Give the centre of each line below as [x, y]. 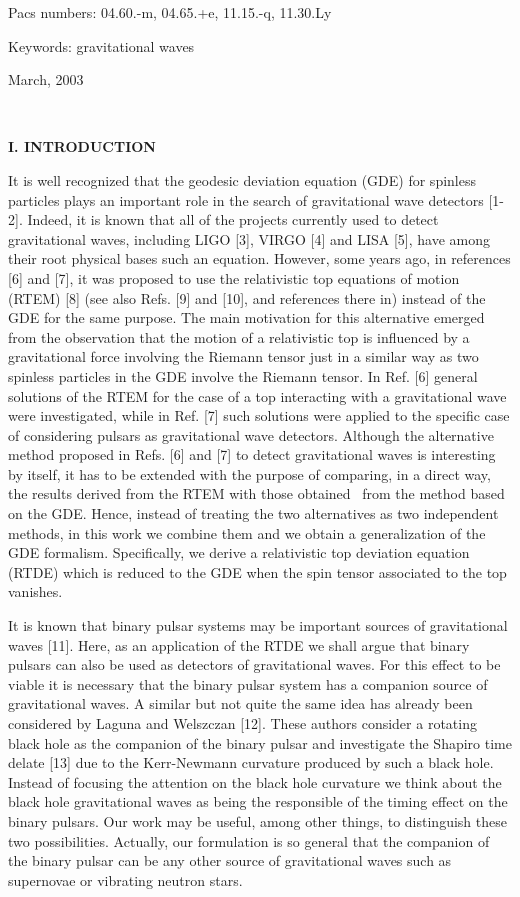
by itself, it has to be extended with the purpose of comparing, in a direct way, [249, 473]
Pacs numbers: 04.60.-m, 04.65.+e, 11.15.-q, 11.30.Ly [170, 12]
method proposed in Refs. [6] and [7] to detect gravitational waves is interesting [252, 454]
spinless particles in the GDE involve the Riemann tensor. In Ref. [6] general [243, 375]
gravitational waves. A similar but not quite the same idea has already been [240, 703]
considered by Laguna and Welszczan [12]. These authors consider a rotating [242, 723]
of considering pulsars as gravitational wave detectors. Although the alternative [251, 434]
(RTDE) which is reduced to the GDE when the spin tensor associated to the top [257, 571]
